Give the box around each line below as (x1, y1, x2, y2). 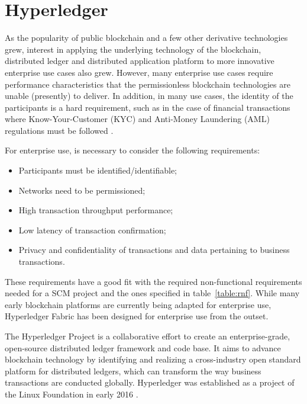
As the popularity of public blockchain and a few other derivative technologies (5, 31, 288, 44)
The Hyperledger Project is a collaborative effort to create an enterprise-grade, (5, 330, 290, 342)
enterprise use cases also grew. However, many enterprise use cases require (5, 66, 273, 78)
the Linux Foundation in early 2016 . (5, 387, 138, 400)
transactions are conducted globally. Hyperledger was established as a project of (5, 376, 295, 389)
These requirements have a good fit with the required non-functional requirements (5, 275, 302, 287)
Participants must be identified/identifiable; (18, 164, 177, 177)
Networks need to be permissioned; (18, 184, 146, 196)
